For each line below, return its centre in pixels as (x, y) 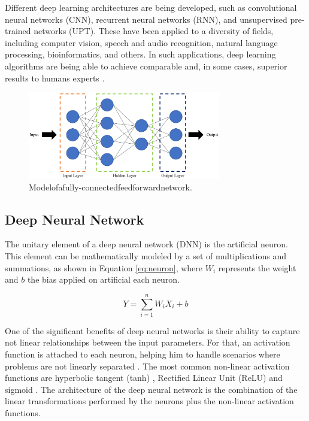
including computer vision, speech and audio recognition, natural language (141, 42)
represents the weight (257, 267)
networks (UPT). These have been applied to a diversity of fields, (154, 31)
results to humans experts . (55, 78)
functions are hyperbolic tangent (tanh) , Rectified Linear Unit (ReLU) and (144, 378)
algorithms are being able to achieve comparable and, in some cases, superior (146, 66)
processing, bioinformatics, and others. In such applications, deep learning (140, 54)
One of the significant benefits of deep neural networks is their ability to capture (152, 330)
